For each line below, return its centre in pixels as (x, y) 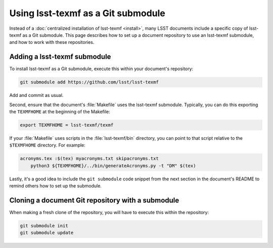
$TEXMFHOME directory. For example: (48, 145)
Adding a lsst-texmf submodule (60, 57)
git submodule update (47, 233)
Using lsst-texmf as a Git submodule (87, 13)
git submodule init (44, 226)
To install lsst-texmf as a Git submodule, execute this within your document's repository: (101, 69)
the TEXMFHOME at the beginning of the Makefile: (60, 112)
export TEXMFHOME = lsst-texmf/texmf (67, 125)
